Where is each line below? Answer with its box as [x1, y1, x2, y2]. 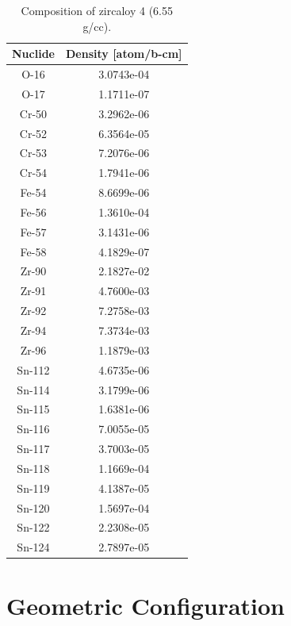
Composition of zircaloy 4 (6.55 [21, 2, 173, 18]
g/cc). [82, 17, 112, 34]
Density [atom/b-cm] [65, 45, 182, 62]
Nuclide [12, 45, 55, 62]
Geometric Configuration [6, 589, 285, 621]
